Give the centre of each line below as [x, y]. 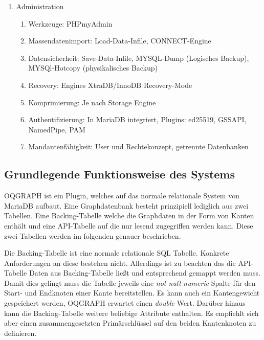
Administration [40, 6]
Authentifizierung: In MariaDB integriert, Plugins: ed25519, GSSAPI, [137, 119]
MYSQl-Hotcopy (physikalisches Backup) [93, 68]
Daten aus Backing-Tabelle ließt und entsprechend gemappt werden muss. [145, 273]
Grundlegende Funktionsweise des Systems [119, 174]
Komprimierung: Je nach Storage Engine [92, 102]
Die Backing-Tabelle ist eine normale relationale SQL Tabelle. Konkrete [117, 253]
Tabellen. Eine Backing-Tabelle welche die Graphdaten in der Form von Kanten [129, 216]
